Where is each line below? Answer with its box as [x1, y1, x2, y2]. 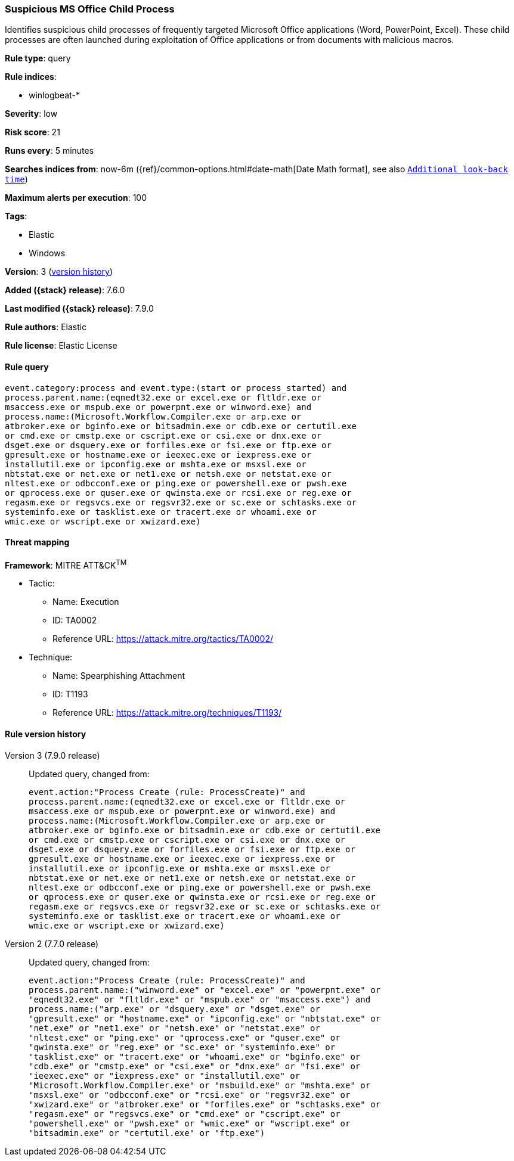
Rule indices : [5, 72, 57, 82]
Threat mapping [5, 537, 70, 548]
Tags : [5, 211, 27, 222]
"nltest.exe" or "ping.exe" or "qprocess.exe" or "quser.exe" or [29, 1032, 340, 1042]
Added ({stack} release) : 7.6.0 [5, 285, 125, 296]
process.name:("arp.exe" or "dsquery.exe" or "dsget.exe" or [29, 1004, 320, 1014]
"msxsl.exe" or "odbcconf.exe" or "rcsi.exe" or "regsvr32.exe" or [29, 1089, 351, 1100]
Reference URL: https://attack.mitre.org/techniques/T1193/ [52, 707, 282, 718]
